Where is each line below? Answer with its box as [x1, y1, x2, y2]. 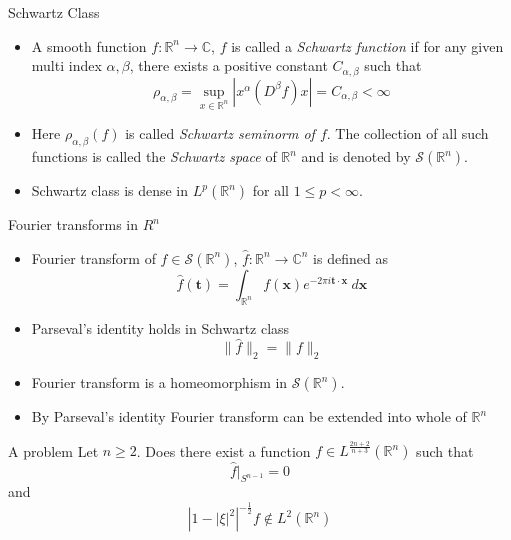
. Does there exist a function [136, 440, 311, 461]
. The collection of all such [326, 123, 489, 144]
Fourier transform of [31, 247, 156, 268]
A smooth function [31, 35, 147, 56]
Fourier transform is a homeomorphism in [31, 372, 288, 393]
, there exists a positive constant [129, 55, 328, 76]
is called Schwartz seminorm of [125, 123, 315, 144]
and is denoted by [301, 146, 411, 167]
